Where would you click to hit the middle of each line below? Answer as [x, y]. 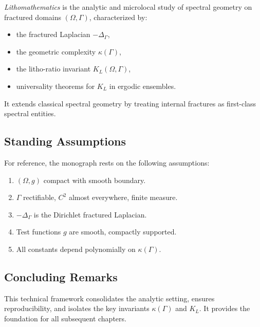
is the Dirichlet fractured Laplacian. [90, 214]
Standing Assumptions [65, 141]
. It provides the [225, 308]
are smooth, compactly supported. [123, 232]
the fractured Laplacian [53, 34]
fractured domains [33, 17]
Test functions [39, 232]
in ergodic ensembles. [143, 86]
